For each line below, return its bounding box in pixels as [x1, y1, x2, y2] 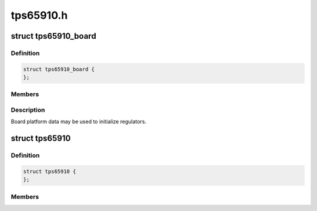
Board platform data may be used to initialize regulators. [11, 118, 147, 125]
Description [11, 106, 45, 114]
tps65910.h [11, 9, 68, 22]
